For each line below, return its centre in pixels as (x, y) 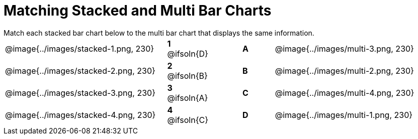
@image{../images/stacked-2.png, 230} (80, 71)
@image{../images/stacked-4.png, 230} (80, 115)
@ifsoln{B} (187, 76)
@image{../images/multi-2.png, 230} (344, 71)
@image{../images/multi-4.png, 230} (345, 93)
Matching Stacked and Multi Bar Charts (138, 11)
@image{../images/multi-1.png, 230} (344, 115)
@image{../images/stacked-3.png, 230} (80, 93)
